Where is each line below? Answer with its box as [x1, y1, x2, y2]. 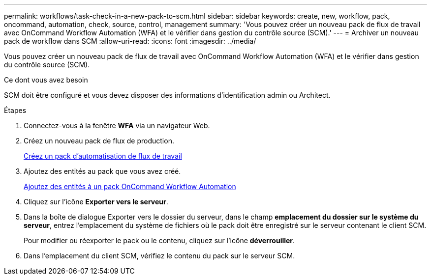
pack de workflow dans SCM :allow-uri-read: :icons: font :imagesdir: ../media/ [4, 37, 256, 45]
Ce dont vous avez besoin [4, 76, 88, 84]
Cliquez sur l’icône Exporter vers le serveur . [24, 197, 168, 206]
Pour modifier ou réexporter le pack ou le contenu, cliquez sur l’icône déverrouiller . [24, 236, 295, 245]
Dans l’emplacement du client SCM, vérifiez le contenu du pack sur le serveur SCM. [24, 251, 295, 260]
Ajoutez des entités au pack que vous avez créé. [24, 167, 181, 175]
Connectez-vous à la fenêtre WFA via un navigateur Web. [24, 121, 210, 130]
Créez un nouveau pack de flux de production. [24, 137, 174, 145]
